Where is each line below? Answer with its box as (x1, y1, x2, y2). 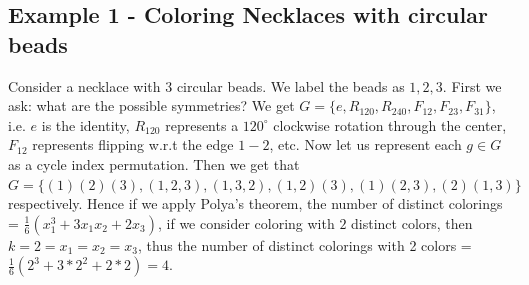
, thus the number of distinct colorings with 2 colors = (138, 234, 472, 255)
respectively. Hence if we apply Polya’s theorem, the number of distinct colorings (8, 193, 503, 214)
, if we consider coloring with (158, 212, 335, 233)
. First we (442, 75, 502, 96)
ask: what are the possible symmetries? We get (8, 95, 295, 116)
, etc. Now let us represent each (269, 134, 462, 155)
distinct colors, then (351, 212, 473, 233)
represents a (165, 114, 239, 135)
